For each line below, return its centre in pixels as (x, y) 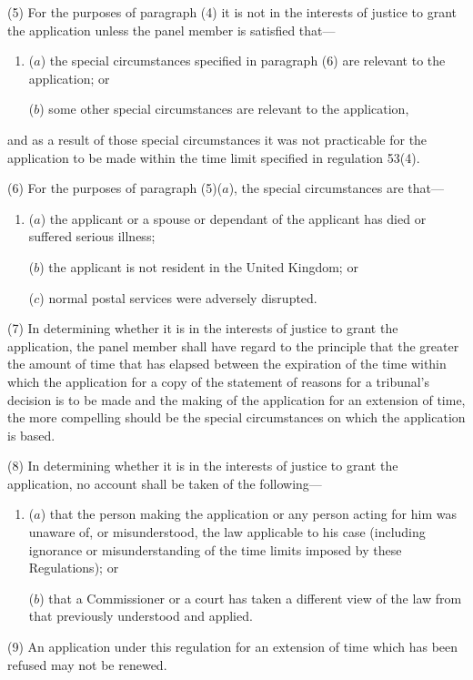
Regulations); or (74, 568)
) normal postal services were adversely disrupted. (178, 297)
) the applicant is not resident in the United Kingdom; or (199, 266)
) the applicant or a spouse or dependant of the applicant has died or (233, 218)
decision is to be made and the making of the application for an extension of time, (236, 399)
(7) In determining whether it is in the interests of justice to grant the (203, 328)
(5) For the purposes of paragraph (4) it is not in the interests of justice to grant (232, 12)
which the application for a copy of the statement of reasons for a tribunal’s (219, 381)
